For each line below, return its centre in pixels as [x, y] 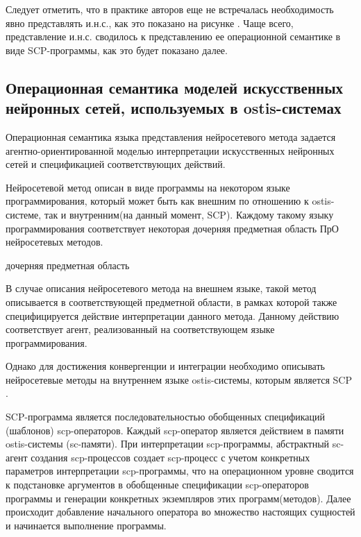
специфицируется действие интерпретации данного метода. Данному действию [173, 315]
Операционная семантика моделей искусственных [175, 87]
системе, [24, 214]
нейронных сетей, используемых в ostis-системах [174, 108]
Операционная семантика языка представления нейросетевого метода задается [171, 136]
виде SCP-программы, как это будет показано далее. [117, 50]
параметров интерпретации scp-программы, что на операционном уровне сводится [180, 471]
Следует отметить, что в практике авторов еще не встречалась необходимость [170, 9]
